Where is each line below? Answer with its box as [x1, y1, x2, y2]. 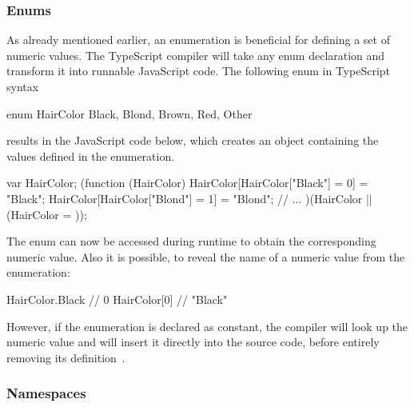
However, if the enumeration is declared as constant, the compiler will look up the [6, 317, 408, 334]
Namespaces [6, 383, 86, 403]
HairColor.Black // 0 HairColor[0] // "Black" [6, 290, 228, 307]
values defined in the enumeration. [6, 147, 175, 164]
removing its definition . [6, 349, 125, 365]
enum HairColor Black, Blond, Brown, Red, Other [6, 105, 253, 122]
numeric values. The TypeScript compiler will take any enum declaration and [6, 46, 385, 63]
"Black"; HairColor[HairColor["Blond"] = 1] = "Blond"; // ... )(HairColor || [6, 190, 372, 206]
